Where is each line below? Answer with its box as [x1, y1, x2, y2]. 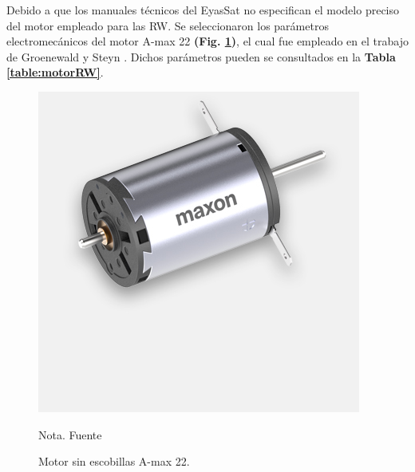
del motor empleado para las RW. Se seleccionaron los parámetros [6, 17, 329, 33]
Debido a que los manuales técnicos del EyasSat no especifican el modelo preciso [6, 2, 399, 18]
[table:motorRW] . [6, 64, 104, 81]
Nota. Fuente [38, 426, 102, 442]
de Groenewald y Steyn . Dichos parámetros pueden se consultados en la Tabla [6, 48, 396, 65]
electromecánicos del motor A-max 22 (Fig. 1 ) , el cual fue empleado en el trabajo [6, 33, 409, 49]
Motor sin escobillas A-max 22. [38, 453, 190, 470]
